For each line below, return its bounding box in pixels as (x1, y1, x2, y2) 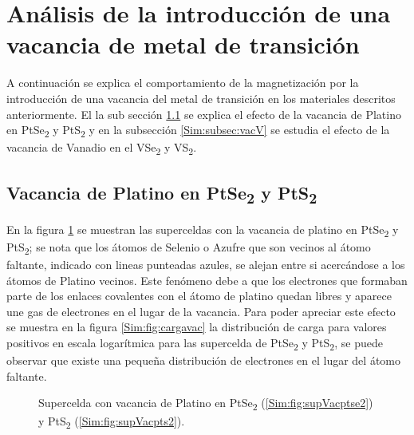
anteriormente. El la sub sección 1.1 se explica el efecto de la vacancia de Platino (6, 105, 401, 122)
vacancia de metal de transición (6, 28, 360, 61)
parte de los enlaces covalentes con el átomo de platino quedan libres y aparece (6, 287, 392, 304)
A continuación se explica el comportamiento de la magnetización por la (6, 74, 359, 91)
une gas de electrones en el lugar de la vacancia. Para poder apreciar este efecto (6, 303, 396, 319)
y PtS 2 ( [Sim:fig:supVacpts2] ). (38, 412, 185, 431)
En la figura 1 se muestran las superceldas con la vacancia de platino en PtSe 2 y (6, 220, 399, 239)
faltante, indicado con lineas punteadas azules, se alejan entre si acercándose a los (6, 256, 405, 273)
